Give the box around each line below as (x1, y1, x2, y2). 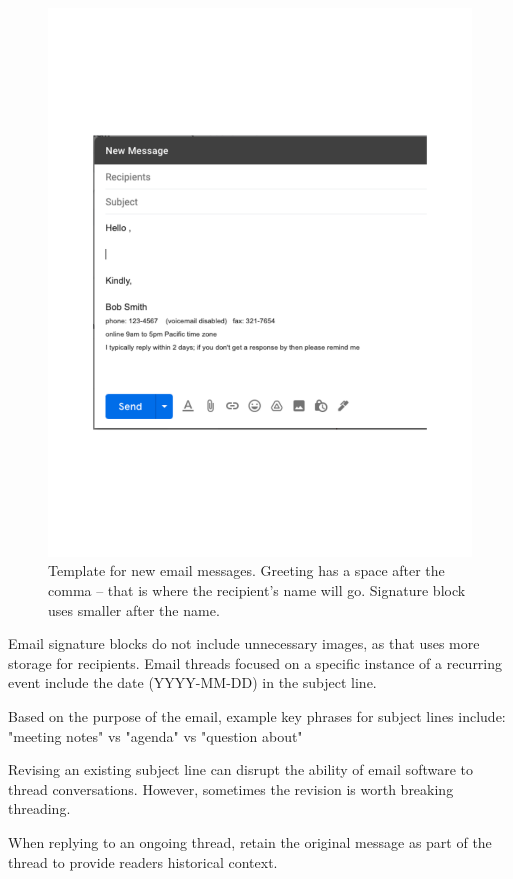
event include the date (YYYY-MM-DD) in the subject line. (8, 672, 377, 693)
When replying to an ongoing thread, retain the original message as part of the (8, 832, 492, 853)
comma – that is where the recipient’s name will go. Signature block (48, 580, 466, 601)
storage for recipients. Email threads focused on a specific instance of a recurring (8, 652, 503, 673)
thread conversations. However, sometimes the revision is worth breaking (8, 778, 454, 799)
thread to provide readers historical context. (8, 851, 278, 872)
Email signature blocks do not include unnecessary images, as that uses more (8, 633, 480, 654)
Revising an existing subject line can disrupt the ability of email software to (8, 759, 473, 780)
